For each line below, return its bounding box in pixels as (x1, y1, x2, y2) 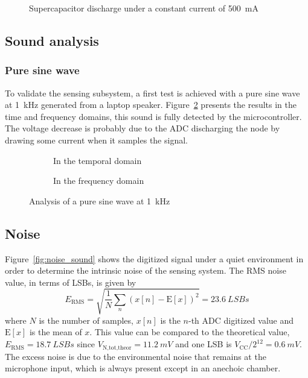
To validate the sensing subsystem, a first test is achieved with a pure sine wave (5, 86, 300, 99)
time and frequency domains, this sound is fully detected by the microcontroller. (5, 110, 302, 122)
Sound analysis (5, 31, 99, 49)
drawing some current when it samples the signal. (5, 133, 188, 146)
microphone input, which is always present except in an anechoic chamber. (5, 362, 281, 374)
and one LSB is (175, 338, 232, 350)
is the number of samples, (39, 313, 133, 326)
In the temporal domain (53, 154, 142, 166)
